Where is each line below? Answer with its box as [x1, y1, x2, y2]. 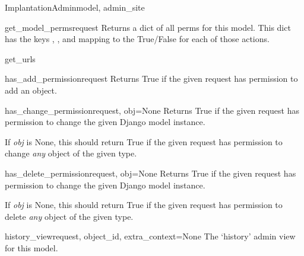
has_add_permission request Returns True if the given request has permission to [5, 72, 298, 85]
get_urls [5, 52, 36, 65]
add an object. [5, 84, 57, 96]
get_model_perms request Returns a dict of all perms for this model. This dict [5, 21, 291, 33]
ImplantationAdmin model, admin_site [5, 1, 145, 13]
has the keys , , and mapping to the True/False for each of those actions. [5, 33, 270, 45]
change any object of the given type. [5, 147, 137, 159]
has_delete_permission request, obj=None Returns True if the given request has [5, 167, 296, 179]
